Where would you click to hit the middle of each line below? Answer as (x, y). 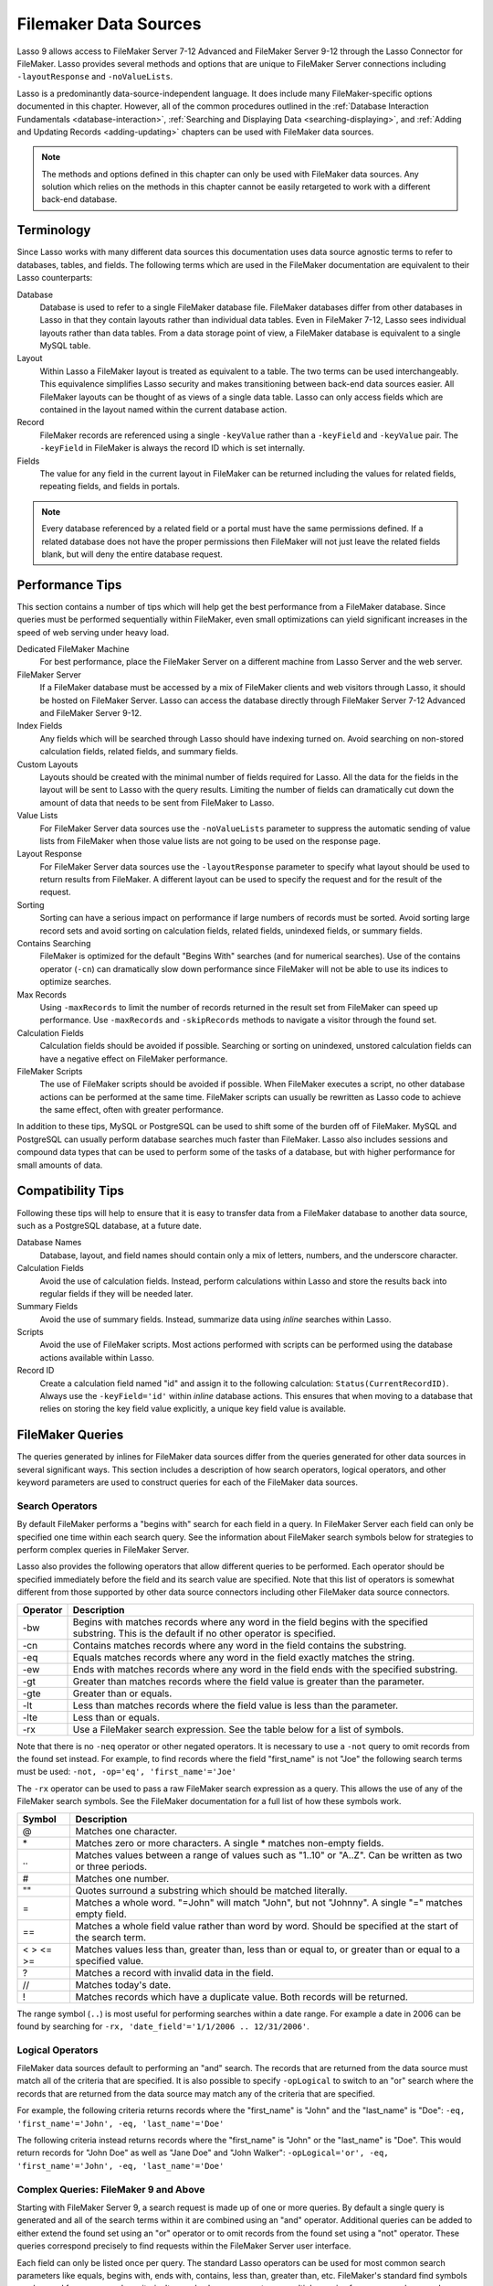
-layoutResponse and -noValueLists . (95, 77)
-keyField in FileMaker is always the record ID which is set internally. (173, 448)
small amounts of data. (60, 1165)
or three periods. (111, 1866)
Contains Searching (54, 944)
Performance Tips (69, 585)
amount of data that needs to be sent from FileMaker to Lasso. (157, 802)
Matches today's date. (123, 1984)
